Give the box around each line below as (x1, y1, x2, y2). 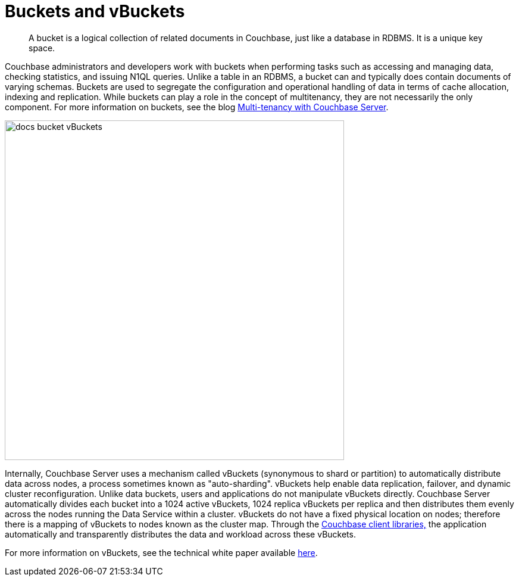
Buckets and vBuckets (5, 1, 185, 21)
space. (29, 42, 55, 53)
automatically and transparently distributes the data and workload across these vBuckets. (5, 529, 356, 539)
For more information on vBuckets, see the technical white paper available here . (5, 547, 318, 558)
